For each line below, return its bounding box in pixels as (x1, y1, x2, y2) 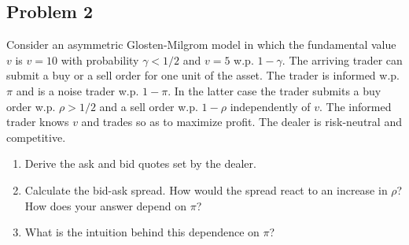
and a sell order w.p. (99, 98, 198, 114)
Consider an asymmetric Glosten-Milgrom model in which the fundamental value (6, 36, 396, 53)
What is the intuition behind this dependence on (24, 224, 260, 240)
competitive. (6, 128, 66, 145)
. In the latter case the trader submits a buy (168, 82, 381, 98)
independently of (230, 98, 311, 114)
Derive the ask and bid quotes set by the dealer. (24, 155, 256, 172)
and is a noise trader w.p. (16, 82, 139, 98)
